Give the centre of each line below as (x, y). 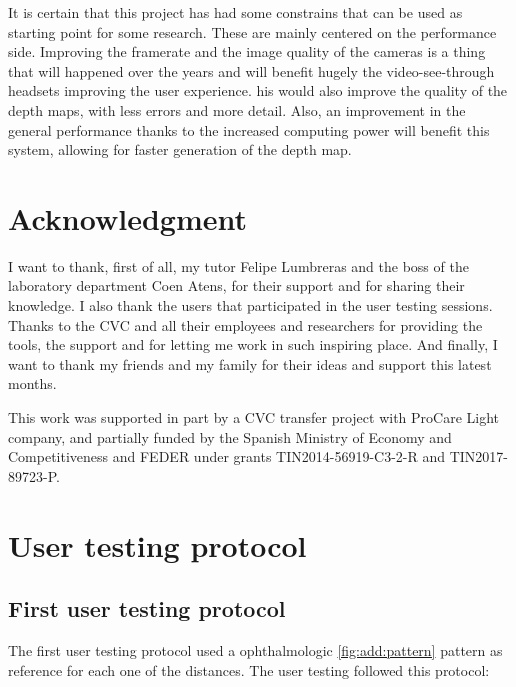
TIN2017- (479, 456)
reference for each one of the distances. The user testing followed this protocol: (249, 669)
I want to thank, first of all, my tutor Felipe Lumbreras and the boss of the (238, 265)
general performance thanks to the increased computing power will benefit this (249, 129)
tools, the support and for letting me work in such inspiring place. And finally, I (253, 344)
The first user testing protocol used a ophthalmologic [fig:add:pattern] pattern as (255, 649)
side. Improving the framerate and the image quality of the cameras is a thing (247, 51)
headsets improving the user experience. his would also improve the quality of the (258, 90)
